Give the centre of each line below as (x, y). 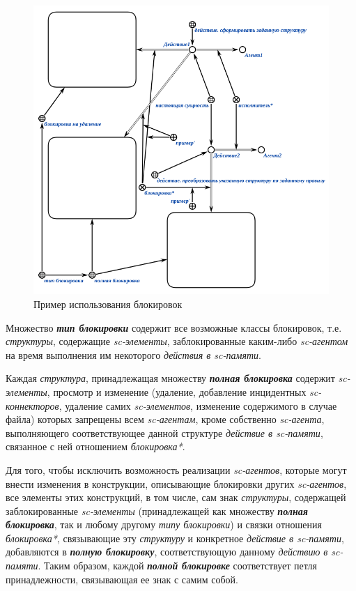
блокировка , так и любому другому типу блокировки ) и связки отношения (164, 524)
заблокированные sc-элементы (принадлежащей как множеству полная (157, 511)
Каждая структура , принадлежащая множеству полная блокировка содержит (170, 378)
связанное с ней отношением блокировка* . (95, 446)
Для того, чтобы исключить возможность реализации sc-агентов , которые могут (176, 469)
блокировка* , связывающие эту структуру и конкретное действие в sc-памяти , (175, 538)
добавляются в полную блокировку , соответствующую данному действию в (167, 552)
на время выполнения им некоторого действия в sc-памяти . (133, 354)
